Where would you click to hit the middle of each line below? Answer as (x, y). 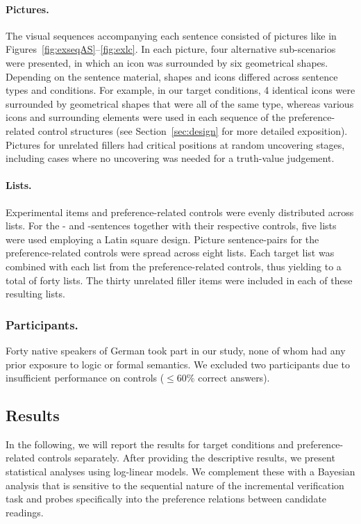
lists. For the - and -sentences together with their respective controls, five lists (171, 226)
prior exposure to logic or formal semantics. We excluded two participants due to (178, 364)
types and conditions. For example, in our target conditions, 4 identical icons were (180, 90)
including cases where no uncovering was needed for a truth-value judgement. (170, 158)
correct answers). (234, 378)
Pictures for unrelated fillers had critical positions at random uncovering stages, (175, 144)
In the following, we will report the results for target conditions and (150, 444)
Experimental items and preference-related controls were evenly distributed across (180, 212)
